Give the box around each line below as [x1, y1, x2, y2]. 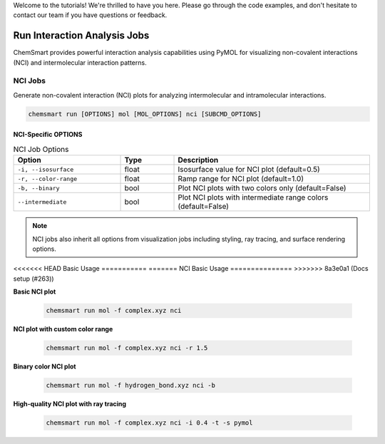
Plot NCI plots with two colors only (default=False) [178, 183, 346, 193]
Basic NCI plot [13, 287, 56, 296]
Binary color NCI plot [13, 362, 76, 371]
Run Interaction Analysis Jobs [13, 29, 150, 42]
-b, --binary [17, 184, 60, 192]
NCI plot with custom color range [13, 325, 113, 334]
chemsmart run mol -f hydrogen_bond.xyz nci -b [46, 381, 215, 390]
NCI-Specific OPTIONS [13, 130, 83, 139]
